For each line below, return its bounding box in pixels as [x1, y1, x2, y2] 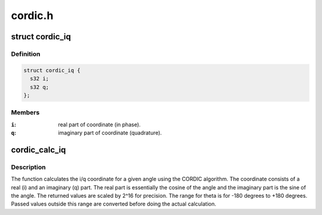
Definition [11, 49, 41, 58]
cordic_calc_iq [11, 145, 66, 155]
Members [11, 108, 40, 117]
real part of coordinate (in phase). [58, 121, 141, 128]
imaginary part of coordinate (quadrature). [58, 129, 162, 136]
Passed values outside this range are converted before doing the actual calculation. [11, 200, 216, 208]
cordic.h [11, 9, 54, 22]
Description [11, 163, 46, 171]
